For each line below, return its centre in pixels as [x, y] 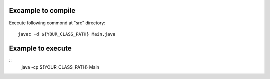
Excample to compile [42, 11]
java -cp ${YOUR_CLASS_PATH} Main [61, 67]
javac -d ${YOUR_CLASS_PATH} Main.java [67, 34]
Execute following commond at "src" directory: [57, 23]
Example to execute [40, 48]
